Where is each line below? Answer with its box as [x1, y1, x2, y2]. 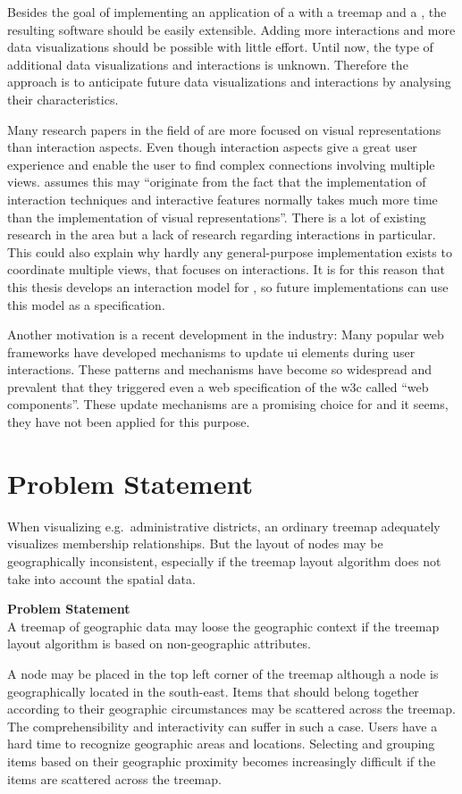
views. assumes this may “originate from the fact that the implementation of [7, 172, 426, 191]
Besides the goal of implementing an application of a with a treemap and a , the [7, 3, 447, 21]
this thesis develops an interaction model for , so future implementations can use [7, 277, 449, 296]
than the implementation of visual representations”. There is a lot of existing [7, 207, 426, 226]
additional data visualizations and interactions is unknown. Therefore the [7, 54, 408, 73]
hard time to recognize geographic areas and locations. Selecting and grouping [7, 734, 435, 753]
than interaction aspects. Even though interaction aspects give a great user [7, 138, 417, 156]
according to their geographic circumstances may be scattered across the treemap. [7, 699, 456, 718]
